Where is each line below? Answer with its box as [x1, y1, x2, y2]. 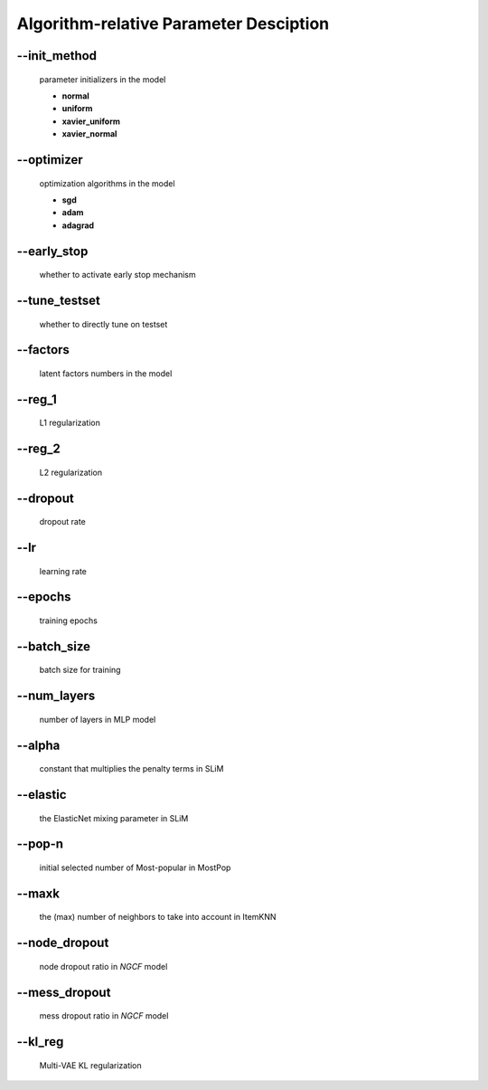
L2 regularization [39, 467, 103, 478]
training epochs [39, 615, 99, 626]
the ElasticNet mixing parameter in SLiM [39, 812, 189, 823]
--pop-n [16, 837, 63, 852]
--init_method [16, 48, 98, 63]
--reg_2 [16, 441, 61, 457]
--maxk [16, 886, 61, 901]
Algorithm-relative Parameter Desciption [16, 14, 330, 33]
